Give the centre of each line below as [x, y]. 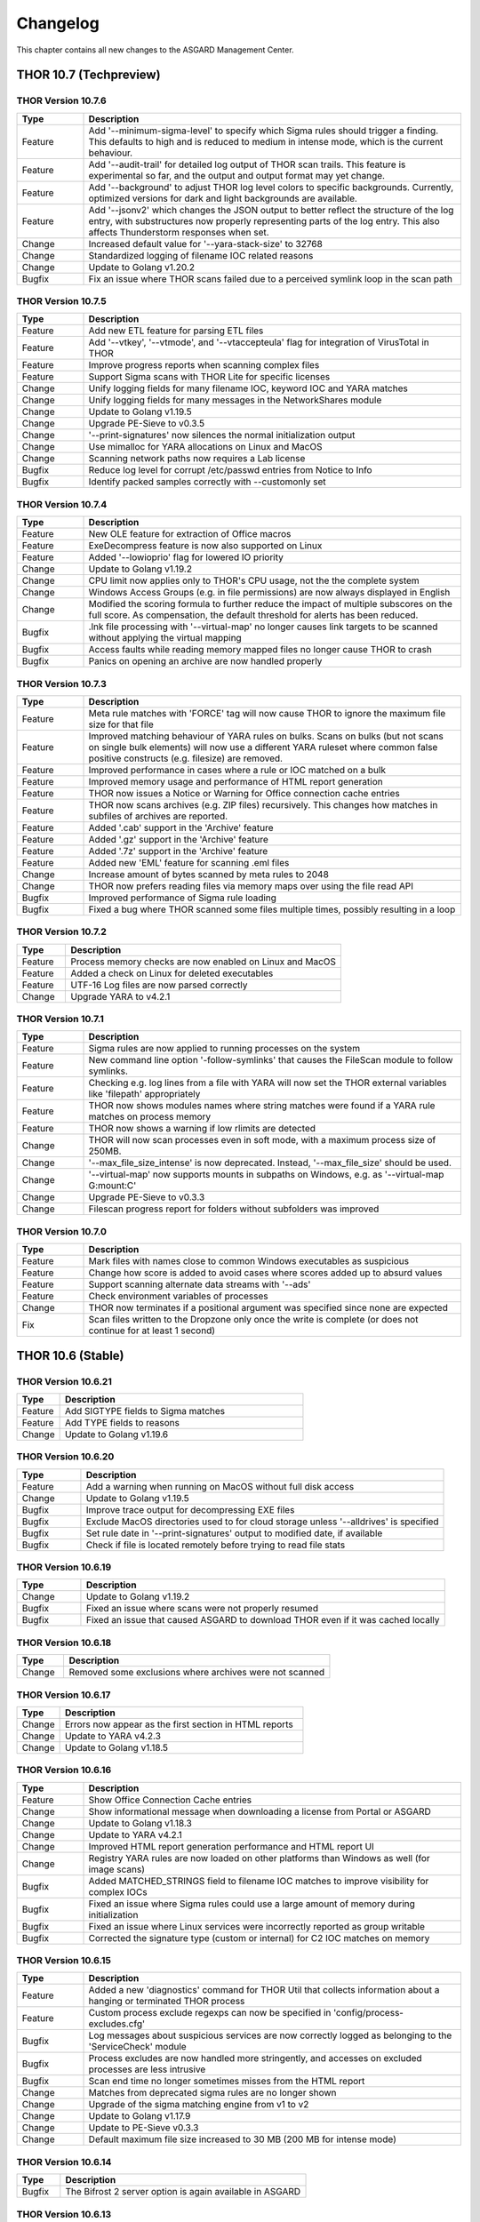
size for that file [121, 724]
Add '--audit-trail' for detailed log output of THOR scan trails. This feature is [247, 164]
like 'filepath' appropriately [144, 1094]
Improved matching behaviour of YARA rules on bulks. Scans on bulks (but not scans [266, 736]
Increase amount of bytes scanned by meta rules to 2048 [208, 874]
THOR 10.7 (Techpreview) [88, 75]
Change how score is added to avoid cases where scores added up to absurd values [265, 1273]
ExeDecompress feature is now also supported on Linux [205, 546]
